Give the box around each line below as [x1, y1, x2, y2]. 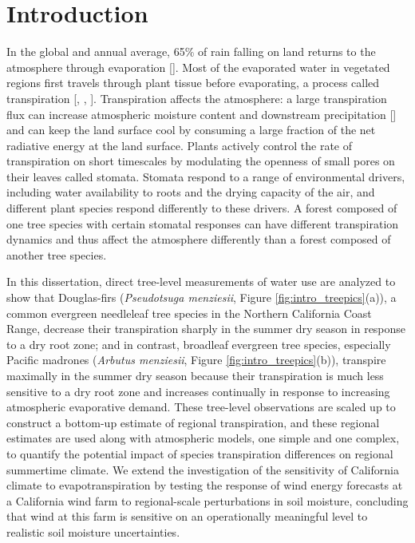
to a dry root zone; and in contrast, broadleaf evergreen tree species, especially [6, 335, 391, 352]
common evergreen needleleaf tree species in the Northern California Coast [6, 304, 372, 321]
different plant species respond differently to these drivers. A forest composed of [6, 200, 397, 216]
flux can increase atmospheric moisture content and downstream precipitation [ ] [6, 105, 397, 122]
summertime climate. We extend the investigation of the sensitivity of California [6, 461, 399, 478]
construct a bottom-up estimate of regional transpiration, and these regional [6, 414, 380, 430]
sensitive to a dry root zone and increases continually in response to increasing [6, 382, 390, 399]
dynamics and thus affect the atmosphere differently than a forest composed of [6, 231, 391, 248]
